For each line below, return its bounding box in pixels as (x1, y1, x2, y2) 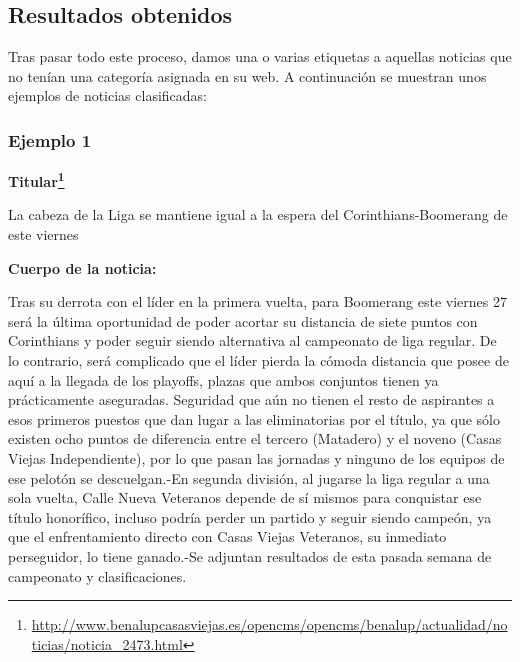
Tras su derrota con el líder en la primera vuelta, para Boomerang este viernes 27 (8, 291, 507, 312)
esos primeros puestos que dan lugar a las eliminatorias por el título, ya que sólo (8, 408, 500, 429)
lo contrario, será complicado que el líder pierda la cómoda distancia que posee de (8, 350, 509, 371)
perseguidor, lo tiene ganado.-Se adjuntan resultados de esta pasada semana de (8, 545, 492, 566)
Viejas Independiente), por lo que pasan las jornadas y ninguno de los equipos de (8, 447, 505, 468)
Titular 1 (8, 168, 65, 191)
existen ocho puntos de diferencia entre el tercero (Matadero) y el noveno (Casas (8, 428, 502, 449)
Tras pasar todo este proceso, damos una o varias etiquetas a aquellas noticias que (8, 46, 512, 67)
